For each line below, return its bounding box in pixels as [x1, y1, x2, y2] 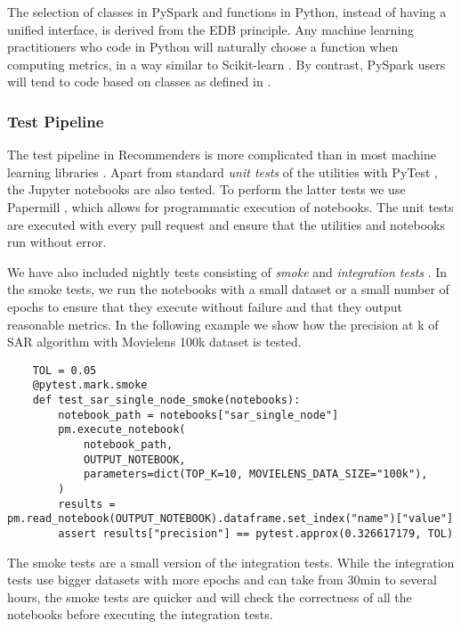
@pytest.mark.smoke [32, 379, 148, 392]
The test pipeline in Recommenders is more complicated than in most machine [7, 145, 436, 164]
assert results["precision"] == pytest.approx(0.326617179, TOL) [58, 527, 454, 540]
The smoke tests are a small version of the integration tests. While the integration [7, 552, 455, 571]
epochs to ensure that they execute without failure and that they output [7, 297, 402, 315]
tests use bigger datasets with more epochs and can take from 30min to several [7, 570, 437, 589]
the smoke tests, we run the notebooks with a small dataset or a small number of [7, 280, 449, 298]
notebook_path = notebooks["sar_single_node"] [58, 408, 339, 421]
